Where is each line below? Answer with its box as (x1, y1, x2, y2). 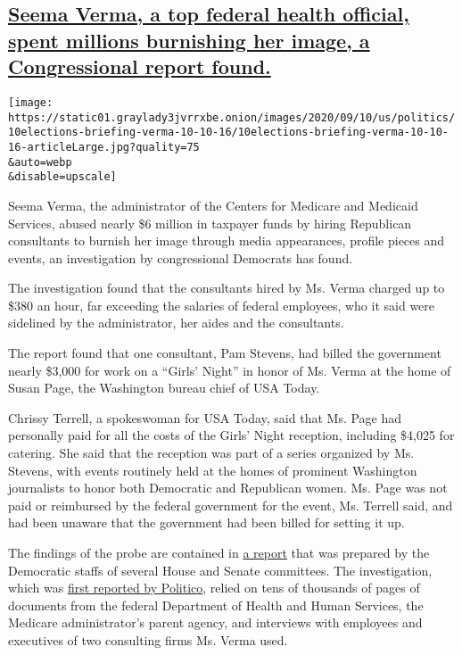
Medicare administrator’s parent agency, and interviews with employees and (8, 613, 423, 632)
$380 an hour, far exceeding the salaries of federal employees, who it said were (8, 295, 435, 314)
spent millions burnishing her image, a (8, 26, 370, 54)
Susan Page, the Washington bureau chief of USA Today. (8, 378, 320, 397)
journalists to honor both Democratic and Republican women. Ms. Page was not (8, 478, 448, 497)
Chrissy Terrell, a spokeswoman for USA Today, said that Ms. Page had (8, 408, 402, 427)
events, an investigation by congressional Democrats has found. (8, 248, 353, 267)
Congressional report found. (8, 53, 271, 80)
